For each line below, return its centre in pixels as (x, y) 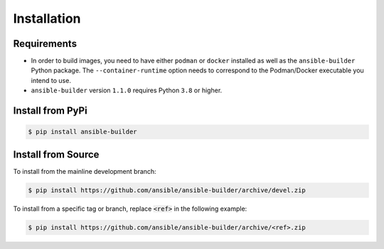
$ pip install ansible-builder (83, 132)
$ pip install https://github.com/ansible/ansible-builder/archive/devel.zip (167, 190)
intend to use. (51, 80)
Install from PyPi (50, 111)
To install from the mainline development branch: (85, 171)
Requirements (45, 44)
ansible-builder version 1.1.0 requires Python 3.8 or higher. (127, 90)
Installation (47, 18)
